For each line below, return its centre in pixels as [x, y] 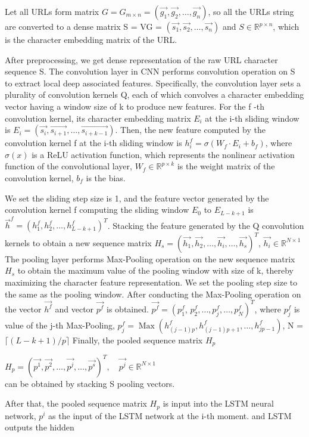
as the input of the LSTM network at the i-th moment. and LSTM [170, 415]
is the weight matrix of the [226, 166]
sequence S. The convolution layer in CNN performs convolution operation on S [150, 71]
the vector [23, 309]
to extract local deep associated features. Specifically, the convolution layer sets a [153, 83]
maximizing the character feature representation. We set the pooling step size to [151, 282]
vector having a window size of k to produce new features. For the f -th [135, 106]
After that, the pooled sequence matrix [76, 403]
